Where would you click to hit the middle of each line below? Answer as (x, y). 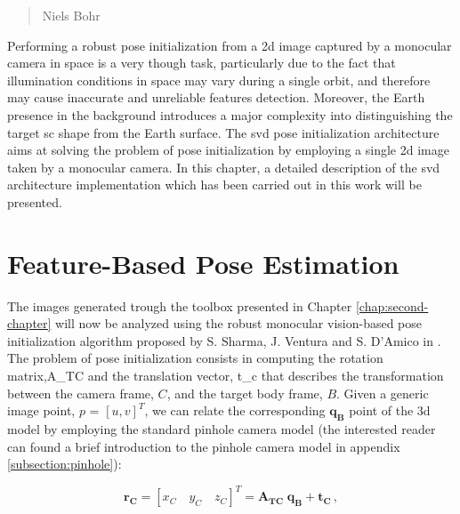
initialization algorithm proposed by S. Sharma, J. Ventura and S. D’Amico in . (224, 340)
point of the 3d (390, 410)
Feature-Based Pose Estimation (203, 263)
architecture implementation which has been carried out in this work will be (214, 185)
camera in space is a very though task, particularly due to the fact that (202, 63)
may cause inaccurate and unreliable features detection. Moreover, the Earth (216, 97)
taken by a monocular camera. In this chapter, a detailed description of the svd (224, 167)
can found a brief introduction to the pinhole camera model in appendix (204, 446)
